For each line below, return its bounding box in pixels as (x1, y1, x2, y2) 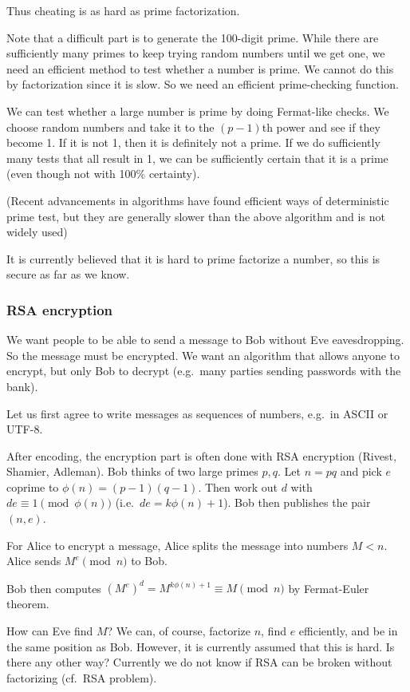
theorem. (6, 595, 49, 612)
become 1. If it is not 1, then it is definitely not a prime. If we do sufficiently (6, 134, 380, 151)
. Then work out (198, 478, 278, 495)
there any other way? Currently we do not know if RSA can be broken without (6, 654, 392, 670)
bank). (6, 378, 38, 394)
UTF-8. (6, 421, 43, 437)
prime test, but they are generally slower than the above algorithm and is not (6, 208, 385, 224)
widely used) (6, 223, 68, 240)
